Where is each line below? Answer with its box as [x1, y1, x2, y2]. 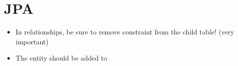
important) [15, 36, 49, 46]
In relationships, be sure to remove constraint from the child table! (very [15, 27, 235, 37]
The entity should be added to [15, 53, 107, 63]
